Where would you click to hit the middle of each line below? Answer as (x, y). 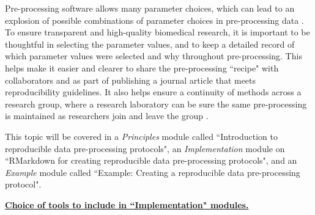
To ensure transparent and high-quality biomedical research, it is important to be (157, 32)
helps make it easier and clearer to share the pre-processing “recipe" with (142, 67)
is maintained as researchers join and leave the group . (107, 116)
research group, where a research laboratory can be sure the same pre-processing (156, 104)
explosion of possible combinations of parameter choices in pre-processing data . (154, 20)
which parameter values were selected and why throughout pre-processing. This (154, 56)
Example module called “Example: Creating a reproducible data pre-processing (153, 172)
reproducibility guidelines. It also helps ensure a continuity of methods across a (153, 92)
